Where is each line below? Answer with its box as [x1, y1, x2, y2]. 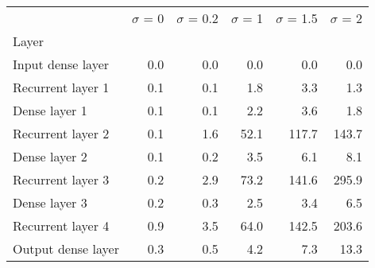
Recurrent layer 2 [13, 124, 110, 142]
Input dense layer [13, 55, 110, 73]
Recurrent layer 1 [13, 78, 110, 96]
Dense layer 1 [13, 101, 87, 119]
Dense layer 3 [13, 193, 87, 212]
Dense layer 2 [13, 147, 87, 165]
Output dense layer [13, 239, 119, 258]
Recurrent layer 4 [13, 216, 110, 235]
